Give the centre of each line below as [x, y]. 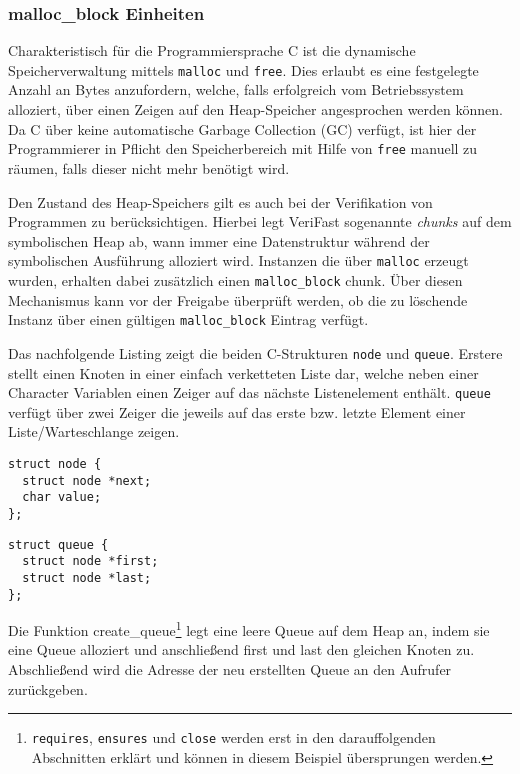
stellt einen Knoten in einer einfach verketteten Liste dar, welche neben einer [243, 372]
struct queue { [58, 544]
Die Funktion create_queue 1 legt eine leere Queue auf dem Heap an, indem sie [249, 628]
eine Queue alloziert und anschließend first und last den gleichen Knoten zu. [241, 649]
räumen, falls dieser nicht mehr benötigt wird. [149, 167]
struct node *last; [87, 577]
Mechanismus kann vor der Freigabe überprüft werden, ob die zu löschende [238, 299]
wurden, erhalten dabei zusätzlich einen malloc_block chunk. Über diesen [235, 279]
